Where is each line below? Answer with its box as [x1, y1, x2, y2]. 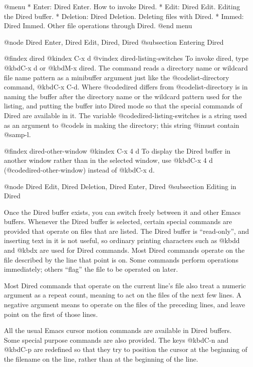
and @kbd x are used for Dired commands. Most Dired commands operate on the [4, 245, 245, 255]
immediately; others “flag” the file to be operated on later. [4, 264, 178, 274]
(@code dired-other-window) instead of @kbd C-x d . [4, 164, 155, 175]
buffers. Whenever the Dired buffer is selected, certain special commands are [4, 216, 232, 227]
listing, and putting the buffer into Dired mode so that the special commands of [4, 101, 242, 111]
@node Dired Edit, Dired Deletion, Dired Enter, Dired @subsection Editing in [4, 181, 236, 191]
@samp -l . [4, 129, 31, 140]
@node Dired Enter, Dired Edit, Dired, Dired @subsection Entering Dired [4, 36, 224, 47]
